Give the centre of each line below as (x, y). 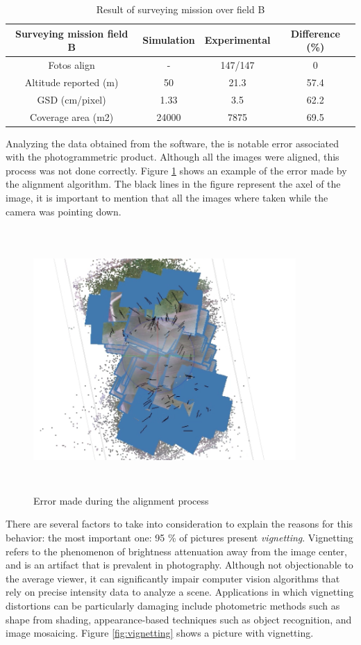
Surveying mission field (72, 33)
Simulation (169, 40)
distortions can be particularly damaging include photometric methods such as (173, 605)
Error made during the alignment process (121, 500)
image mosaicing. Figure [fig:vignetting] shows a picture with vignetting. (160, 633)
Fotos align (72, 65)
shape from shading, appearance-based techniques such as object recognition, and (179, 619)
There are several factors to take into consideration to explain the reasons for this (179, 524)
